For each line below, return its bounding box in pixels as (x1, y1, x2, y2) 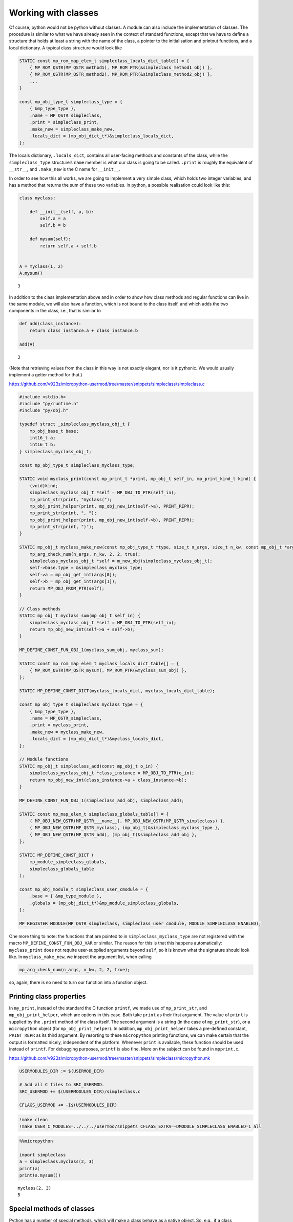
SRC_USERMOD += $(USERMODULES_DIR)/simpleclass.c (19, 1089, 141, 1094)
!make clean (19, 1117, 48, 1123)
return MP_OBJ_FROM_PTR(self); (29, 586, 105, 591)
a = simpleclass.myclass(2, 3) (19, 1159, 95, 1164)
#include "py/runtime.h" (19, 401, 79, 407)
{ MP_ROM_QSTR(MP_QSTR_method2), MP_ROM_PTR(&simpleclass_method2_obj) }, (29, 71, 212, 77)
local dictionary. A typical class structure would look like (9, 44, 122, 51)
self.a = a (40, 216, 66, 221)
